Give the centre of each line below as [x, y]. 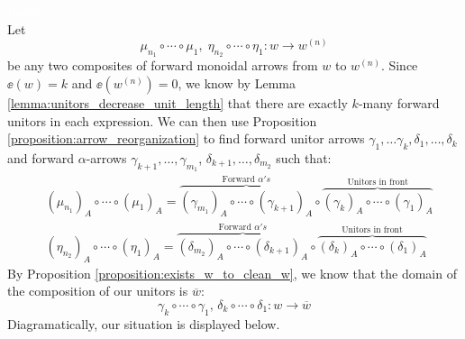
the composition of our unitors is [98, 291]
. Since [399, 65]
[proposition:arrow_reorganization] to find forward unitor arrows [186, 138]
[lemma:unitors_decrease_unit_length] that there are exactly [178, 103]
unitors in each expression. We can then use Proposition [162, 120]
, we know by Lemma [237, 83]
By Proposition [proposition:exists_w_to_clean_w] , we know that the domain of [232, 273]
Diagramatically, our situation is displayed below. [144, 323]
